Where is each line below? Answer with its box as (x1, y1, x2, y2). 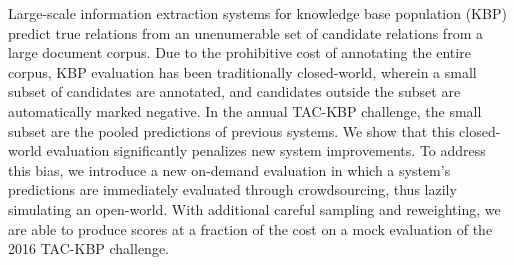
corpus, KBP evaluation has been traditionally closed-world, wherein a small (8, 61, 477, 82)
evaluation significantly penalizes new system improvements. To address (46, 140, 486, 161)
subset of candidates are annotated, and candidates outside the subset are (8, 81, 461, 102)
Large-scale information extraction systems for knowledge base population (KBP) (8, 3, 507, 23)
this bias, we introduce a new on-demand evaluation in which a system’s (8, 159, 451, 180)
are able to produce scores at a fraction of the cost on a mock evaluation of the (8, 218, 493, 239)
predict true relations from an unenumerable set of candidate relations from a (8, 22, 483, 43)
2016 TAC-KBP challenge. (8, 238, 169, 259)
